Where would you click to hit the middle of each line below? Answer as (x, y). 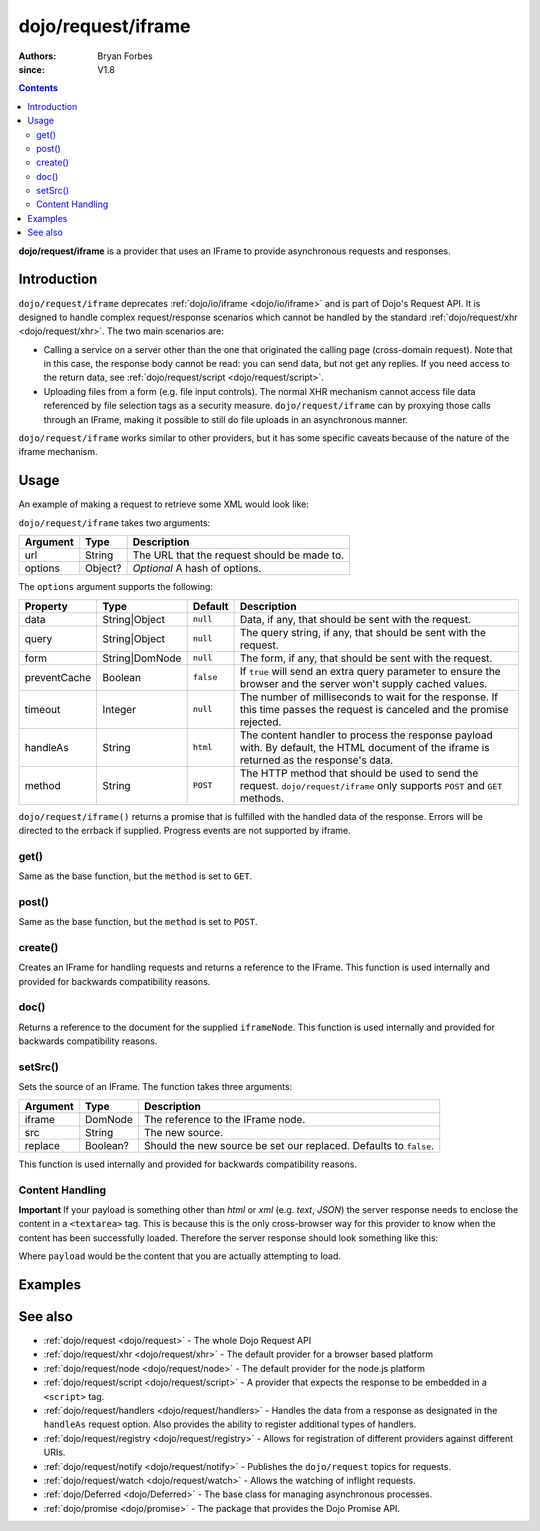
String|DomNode (142, 658)
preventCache (58, 677)
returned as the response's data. (316, 760)
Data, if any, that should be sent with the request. (355, 619)
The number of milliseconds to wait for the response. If (369, 697)
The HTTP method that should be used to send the (359, 773)
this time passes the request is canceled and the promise (374, 709)
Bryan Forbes (125, 56)
